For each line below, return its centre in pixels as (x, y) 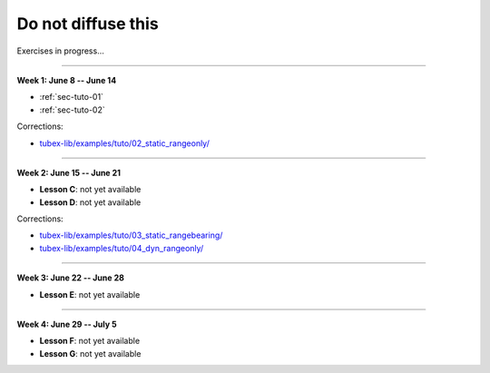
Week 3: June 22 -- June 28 (70, 278)
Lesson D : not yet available (90, 202)
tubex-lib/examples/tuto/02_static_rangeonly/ (125, 143)
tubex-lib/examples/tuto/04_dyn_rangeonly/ (122, 248)
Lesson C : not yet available (90, 190)
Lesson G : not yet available (90, 353)
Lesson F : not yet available (90, 341)
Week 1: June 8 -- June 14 (67, 80)
